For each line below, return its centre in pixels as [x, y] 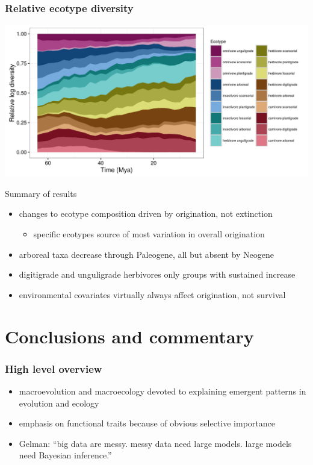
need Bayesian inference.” [65, 455]
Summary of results [41, 193]
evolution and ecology [59, 403]
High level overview [54, 368]
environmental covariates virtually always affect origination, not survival [152, 294]
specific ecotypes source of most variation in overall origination [149, 234]
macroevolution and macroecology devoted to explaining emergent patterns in [163, 391]
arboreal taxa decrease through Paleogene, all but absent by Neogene [147, 254]
